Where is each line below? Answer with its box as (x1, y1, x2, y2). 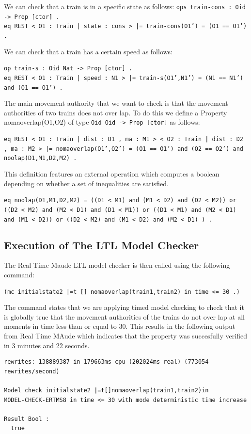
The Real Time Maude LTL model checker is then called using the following (4, 260, 230, 270)
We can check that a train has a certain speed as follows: (4, 46, 173, 56)
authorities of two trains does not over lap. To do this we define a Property (4, 107, 227, 117)
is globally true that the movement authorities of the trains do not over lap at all (4, 311, 245, 321)
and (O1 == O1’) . (4, 84, 63, 91)
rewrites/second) (4, 368, 60, 375)
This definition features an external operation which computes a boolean (4, 169, 220, 178)
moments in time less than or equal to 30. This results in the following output (4, 321, 235, 331)
